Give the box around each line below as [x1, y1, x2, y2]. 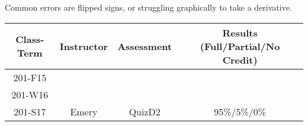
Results [222, 25, 258, 39]
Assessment [117, 39, 172, 53]
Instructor [59, 39, 108, 53]
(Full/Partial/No [200, 39, 280, 53]
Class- [15, 32, 44, 47]
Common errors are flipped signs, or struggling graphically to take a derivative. [5, 1, 292, 13]
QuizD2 [129, 104, 161, 118]
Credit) [222, 52, 258, 67]
